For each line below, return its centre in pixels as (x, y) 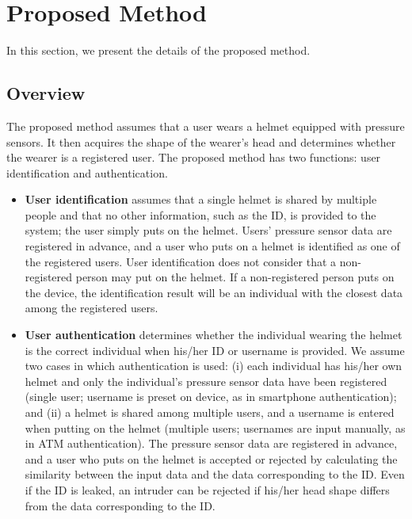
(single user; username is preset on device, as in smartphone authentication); (211, 397)
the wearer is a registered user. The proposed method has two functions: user (194, 157)
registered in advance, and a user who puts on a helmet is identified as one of (212, 246)
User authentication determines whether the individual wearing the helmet (214, 335)
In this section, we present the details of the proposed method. (158, 50)
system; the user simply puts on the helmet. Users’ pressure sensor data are (208, 230)
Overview (46, 93)
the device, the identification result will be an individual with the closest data (214, 292)
